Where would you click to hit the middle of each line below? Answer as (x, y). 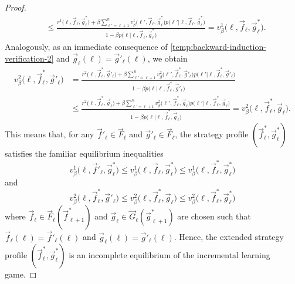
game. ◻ (21, 274)
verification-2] (29, 58)
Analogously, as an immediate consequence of (86, 47)
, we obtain (167, 58)
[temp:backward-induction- (218, 47)
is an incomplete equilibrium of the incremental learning (169, 255)
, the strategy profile (212, 134)
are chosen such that (214, 216)
